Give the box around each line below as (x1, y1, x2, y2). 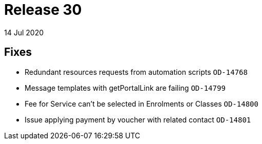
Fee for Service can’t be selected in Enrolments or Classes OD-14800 (25, 99, 258, 108)
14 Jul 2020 (4, 28, 44, 37)
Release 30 (4, 1, 82, 18)
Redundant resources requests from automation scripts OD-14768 (25, 67, 248, 76)
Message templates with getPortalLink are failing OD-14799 (25, 83, 226, 92)
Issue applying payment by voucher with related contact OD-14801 (25, 115, 251, 124)
